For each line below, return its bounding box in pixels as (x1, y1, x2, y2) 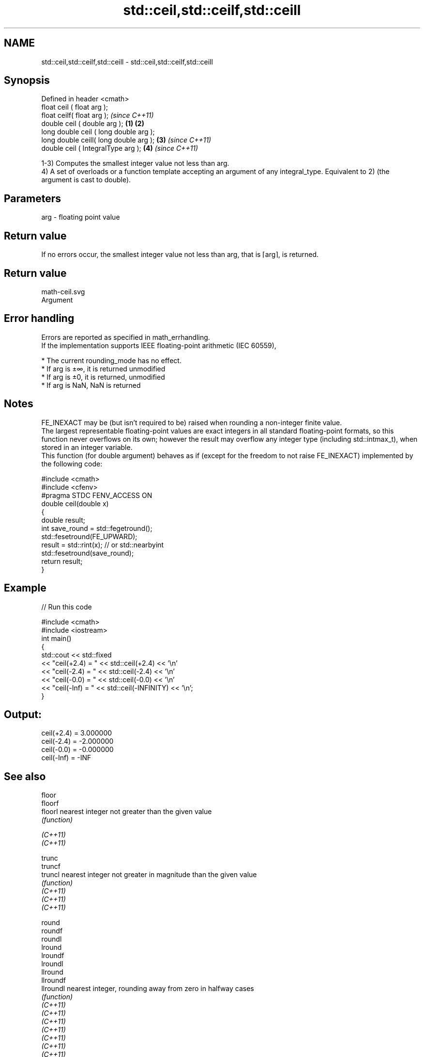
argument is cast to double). (41, 176, 131, 184)
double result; (41, 515, 85, 524)
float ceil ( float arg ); (41, 103, 108, 112)
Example (4, 582, 46, 594)
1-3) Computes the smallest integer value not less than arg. (41, 159, 229, 168)
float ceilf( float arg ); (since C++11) (41, 111, 154, 120)
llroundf (41, 976, 66, 985)
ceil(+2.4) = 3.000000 (41, 729, 112, 737)
